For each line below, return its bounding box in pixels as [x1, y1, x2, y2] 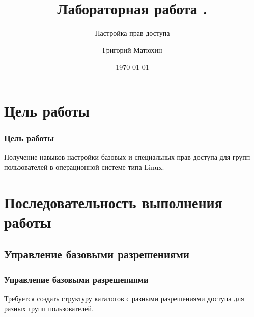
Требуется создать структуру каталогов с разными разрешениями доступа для [4, 293, 244, 304]
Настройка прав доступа [95, 27, 170, 38]
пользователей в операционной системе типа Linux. [4, 161, 164, 172]
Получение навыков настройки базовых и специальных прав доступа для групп [4, 152, 250, 162]
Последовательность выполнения [4, 191, 222, 212]
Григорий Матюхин [102, 44, 162, 55]
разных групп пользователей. [4, 303, 94, 313]
